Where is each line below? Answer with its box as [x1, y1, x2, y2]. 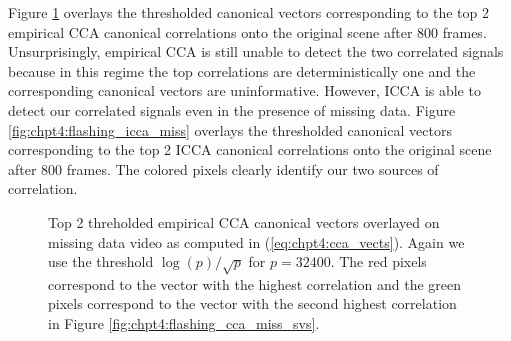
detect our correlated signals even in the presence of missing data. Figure [8, 99, 456, 120]
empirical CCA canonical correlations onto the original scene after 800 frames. [8, 21, 487, 42]
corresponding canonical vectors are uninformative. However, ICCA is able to [8, 80, 481, 101]
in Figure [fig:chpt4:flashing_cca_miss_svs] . [48, 313, 320, 334]
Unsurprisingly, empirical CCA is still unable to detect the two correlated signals [8, 41, 504, 62]
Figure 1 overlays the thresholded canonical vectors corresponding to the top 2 [8, 2, 490, 22]
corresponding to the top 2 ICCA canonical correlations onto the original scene [8, 139, 492, 160]
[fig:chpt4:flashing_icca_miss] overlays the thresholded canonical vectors [8, 119, 452, 140]
